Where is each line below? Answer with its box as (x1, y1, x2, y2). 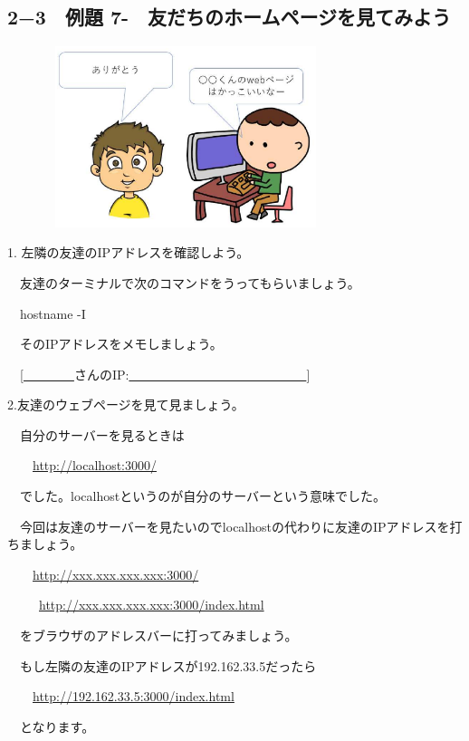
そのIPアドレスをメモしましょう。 (19, 334, 223, 353)
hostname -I (19, 303, 86, 322)
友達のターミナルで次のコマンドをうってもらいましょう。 (19, 273, 360, 292)
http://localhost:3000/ (33, 456, 157, 475)
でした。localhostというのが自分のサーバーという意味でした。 (19, 486, 386, 505)
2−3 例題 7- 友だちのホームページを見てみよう (7, 3, 452, 31)
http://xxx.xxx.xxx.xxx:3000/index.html (39, 595, 264, 614)
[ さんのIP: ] (19, 364, 311, 383)
